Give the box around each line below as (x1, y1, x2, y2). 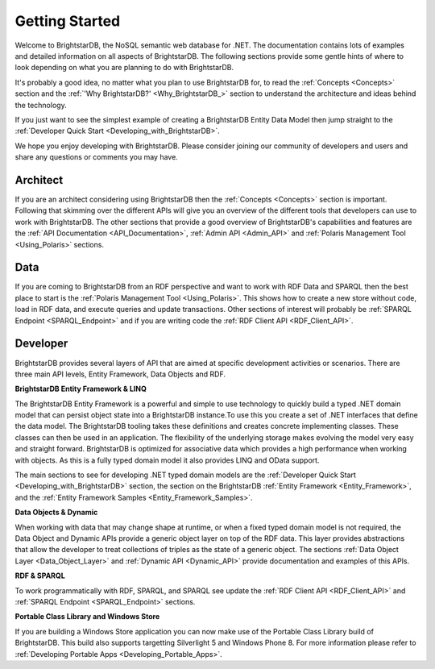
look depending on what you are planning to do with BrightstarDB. (14, 63, 234, 73)
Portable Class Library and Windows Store (14, 612, 160, 621)
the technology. (14, 100, 68, 110)
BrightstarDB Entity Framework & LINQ (14, 384, 147, 394)
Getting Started (14, 12, 121, 30)
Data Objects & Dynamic (14, 508, 98, 517)
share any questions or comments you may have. (14, 152, 179, 162)
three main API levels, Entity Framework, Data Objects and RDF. (14, 369, 226, 379)
